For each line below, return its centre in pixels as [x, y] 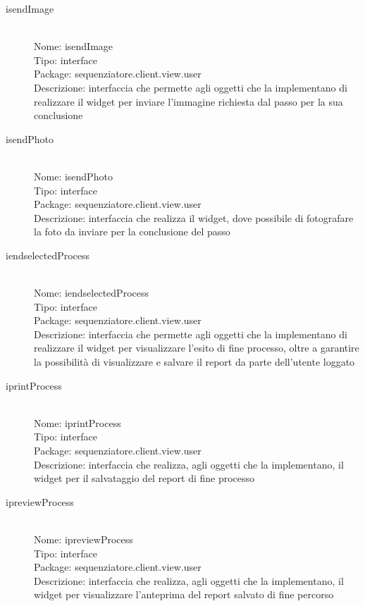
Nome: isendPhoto [73, 176]
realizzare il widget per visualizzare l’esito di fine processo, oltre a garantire [197, 348]
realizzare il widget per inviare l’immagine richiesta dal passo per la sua [188, 101]
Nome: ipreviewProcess [83, 539]
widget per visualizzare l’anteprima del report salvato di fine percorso [184, 594]
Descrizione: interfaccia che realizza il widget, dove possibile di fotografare [194, 217]
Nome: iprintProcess [78, 422]
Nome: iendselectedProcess [91, 293]
